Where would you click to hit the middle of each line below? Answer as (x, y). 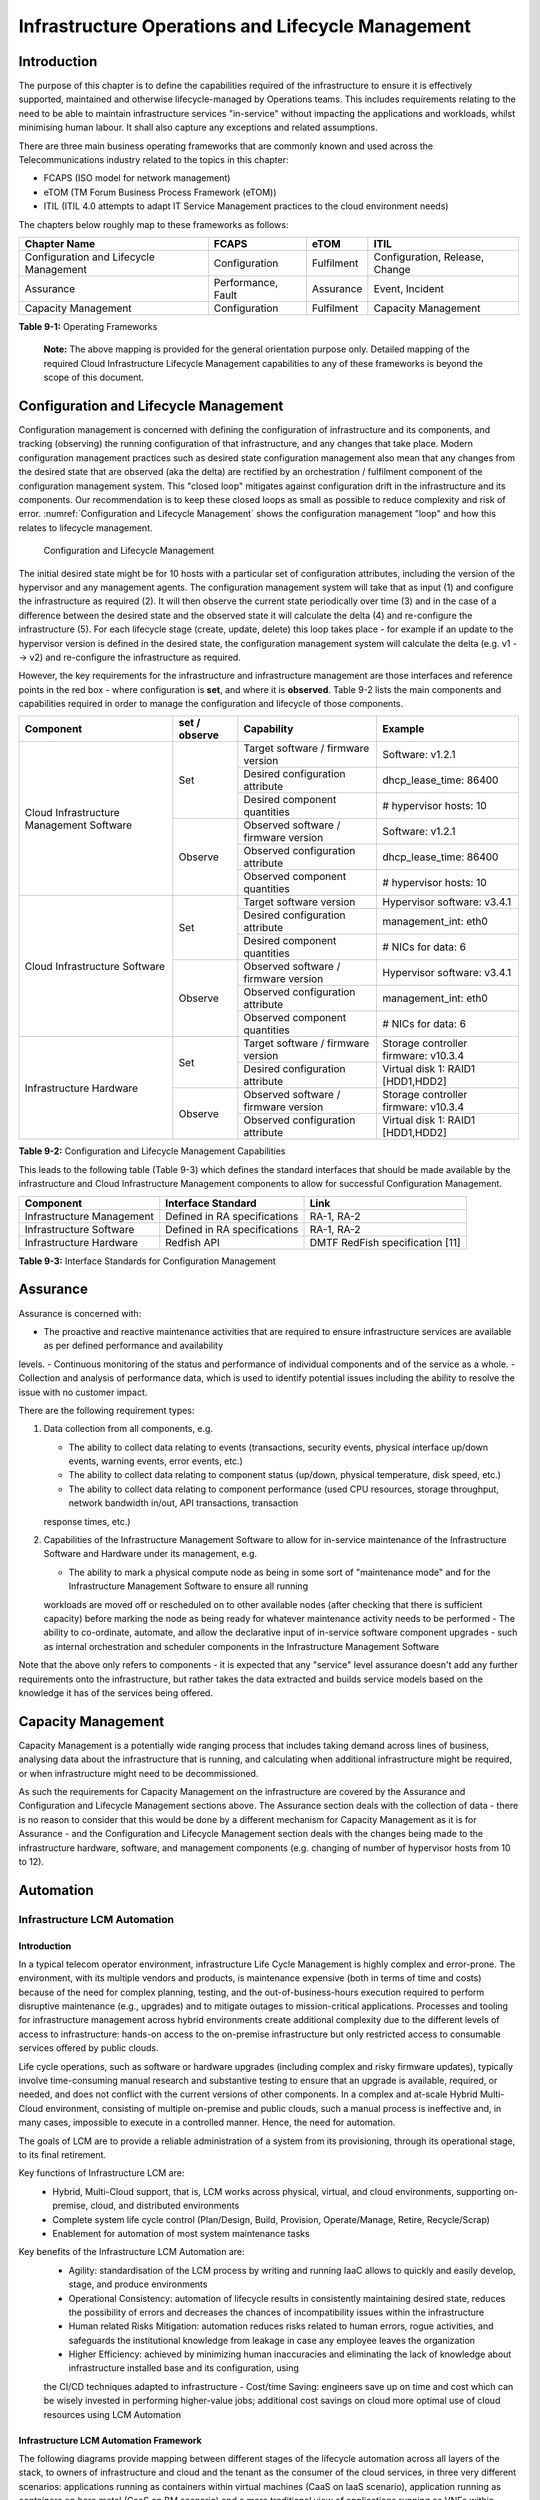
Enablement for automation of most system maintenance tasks (181, 2233)
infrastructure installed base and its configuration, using (184, 2368)
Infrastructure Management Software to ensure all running (188, 1586)
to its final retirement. (62, 2154)
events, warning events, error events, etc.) (156, 1461)
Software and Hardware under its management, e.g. (150, 1554)
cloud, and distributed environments (165, 2206)
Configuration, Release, (429, 257)
